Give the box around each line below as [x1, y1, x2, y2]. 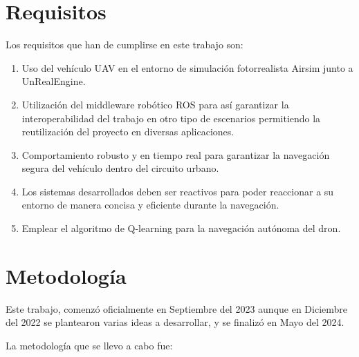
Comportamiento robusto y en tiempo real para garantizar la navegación [21, 147, 330, 162]
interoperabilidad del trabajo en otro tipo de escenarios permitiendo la [21, 110, 321, 125]
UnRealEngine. [21, 74, 86, 88]
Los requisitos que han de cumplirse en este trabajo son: [6, 37, 243, 52]
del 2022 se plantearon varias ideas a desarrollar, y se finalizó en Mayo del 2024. [6, 315, 344, 329]
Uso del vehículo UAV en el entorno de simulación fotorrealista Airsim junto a [21, 60, 353, 75]
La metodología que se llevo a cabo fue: [6, 338, 173, 352]
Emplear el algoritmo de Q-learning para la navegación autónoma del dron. [21, 221, 341, 235]
